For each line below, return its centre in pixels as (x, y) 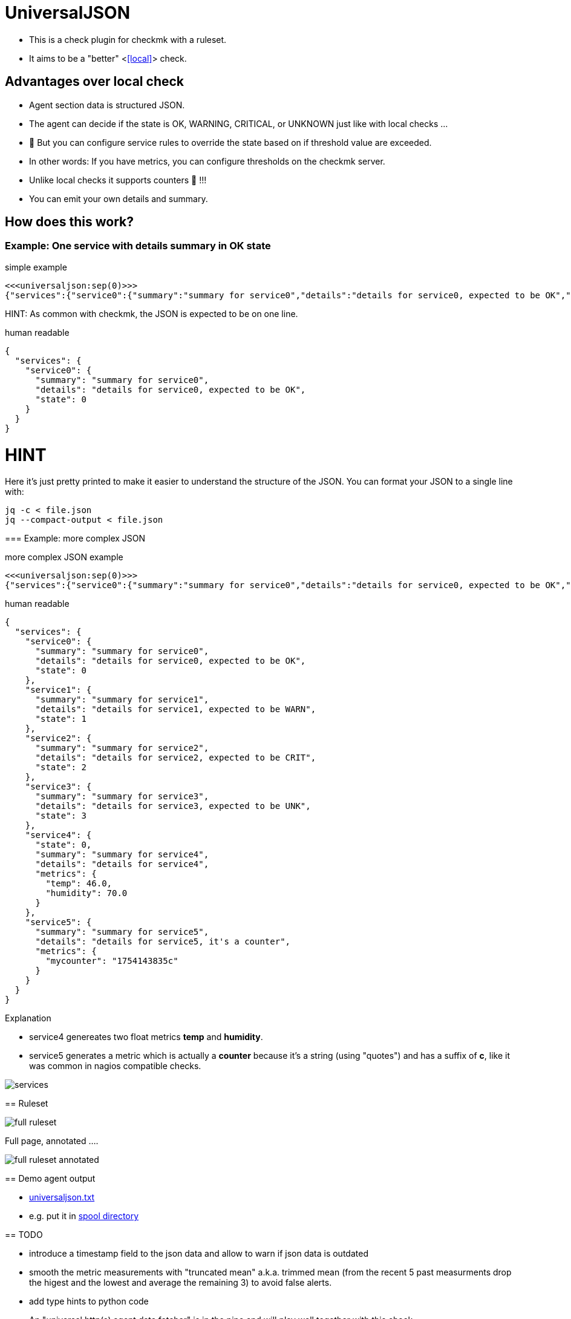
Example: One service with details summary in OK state (138, 246)
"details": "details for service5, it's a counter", (163, 942)
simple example (36, 267)
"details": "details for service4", (122, 864)
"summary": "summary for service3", (122, 797)
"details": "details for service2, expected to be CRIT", (176, 758)
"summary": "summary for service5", (122, 932)
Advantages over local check (95, 82)
